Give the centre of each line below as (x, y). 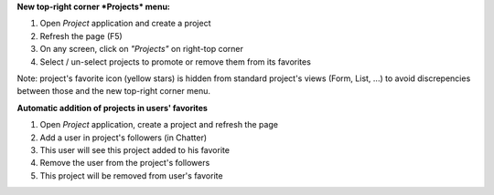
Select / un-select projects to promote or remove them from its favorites (175, 62)
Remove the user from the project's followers (125, 163)
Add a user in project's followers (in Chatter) (123, 138)
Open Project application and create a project (125, 24)
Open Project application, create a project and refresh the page (159, 125)
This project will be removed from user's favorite (131, 175)
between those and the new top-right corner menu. (113, 91)
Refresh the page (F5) (81, 36)
